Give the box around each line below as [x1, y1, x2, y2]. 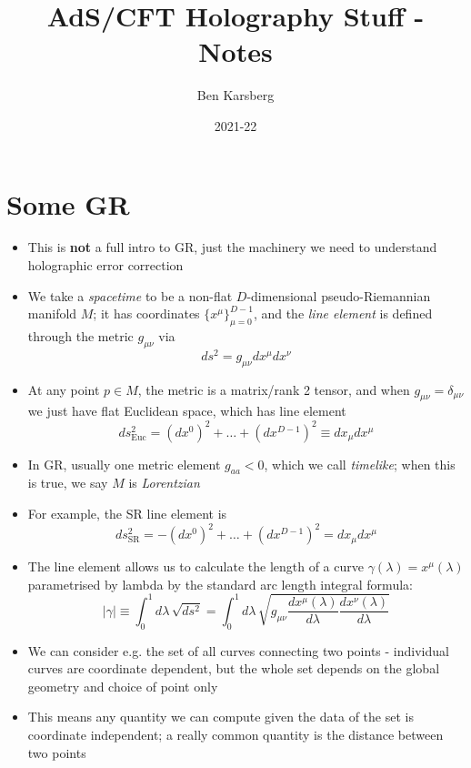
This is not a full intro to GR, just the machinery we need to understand [27, 237, 437, 257]
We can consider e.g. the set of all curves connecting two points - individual [27, 641, 449, 660]
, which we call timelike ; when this [264, 454, 456, 473]
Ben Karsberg [196, 86, 275, 105]
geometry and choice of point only [27, 676, 218, 695]
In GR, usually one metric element [27, 454, 221, 473]
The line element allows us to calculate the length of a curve [27, 557, 364, 576]
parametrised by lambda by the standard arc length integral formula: [27, 574, 413, 593]
